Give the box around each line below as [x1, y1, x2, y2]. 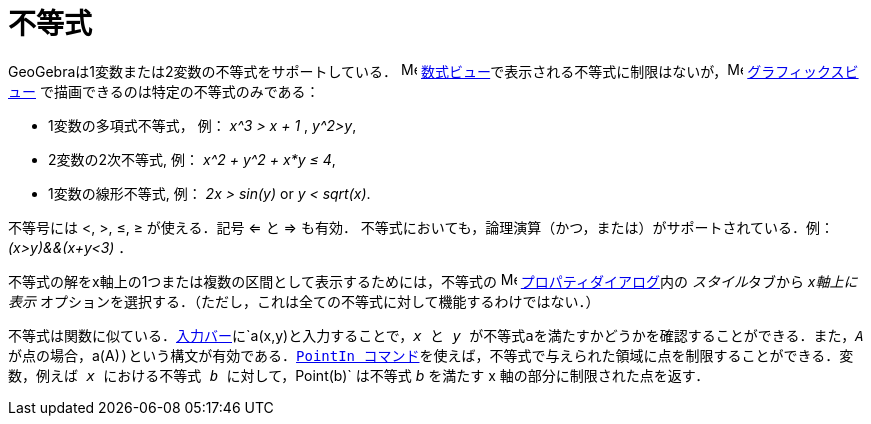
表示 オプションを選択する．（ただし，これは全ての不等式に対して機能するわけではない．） [8, 292, 600, 310]
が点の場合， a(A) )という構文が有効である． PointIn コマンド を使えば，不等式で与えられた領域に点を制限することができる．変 [8, 346, 854, 364]
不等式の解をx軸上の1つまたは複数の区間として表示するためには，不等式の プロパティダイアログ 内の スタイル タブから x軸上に [8, 272, 858, 290]
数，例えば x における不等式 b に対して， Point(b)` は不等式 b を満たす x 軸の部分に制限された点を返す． [8, 366, 710, 384]
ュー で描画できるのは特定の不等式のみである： [8, 82, 320, 100]
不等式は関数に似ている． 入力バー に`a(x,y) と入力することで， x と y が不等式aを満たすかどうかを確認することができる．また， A [8, 326, 864, 344]
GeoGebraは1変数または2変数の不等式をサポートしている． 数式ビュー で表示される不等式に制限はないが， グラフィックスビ [8, 62, 859, 80]
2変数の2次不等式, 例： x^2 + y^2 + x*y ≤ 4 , [48, 150, 336, 168]
